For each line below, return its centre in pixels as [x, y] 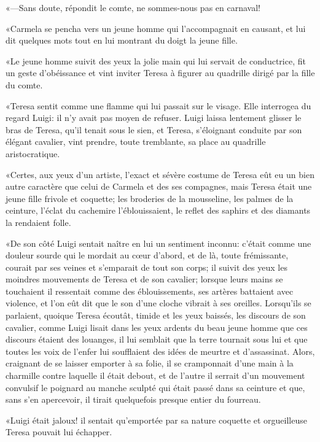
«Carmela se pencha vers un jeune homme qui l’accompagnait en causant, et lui [156, 28]
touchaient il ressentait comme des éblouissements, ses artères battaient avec [150, 291]
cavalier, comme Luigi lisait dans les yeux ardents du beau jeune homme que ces [157, 327]
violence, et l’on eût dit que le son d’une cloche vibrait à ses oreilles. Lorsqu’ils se [158, 303]
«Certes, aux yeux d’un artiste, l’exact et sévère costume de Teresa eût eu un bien [160, 174]
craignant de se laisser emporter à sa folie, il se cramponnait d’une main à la [150, 363]
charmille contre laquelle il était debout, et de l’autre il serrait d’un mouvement [155, 375]
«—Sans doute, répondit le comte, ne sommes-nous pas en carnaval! [133, 7]
